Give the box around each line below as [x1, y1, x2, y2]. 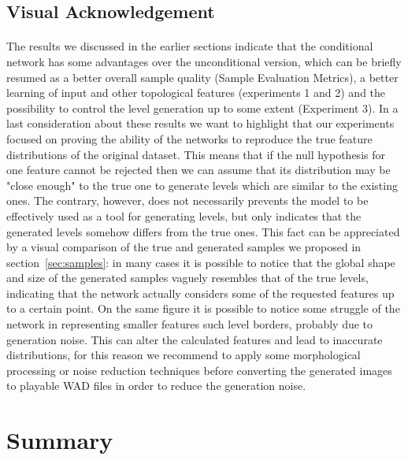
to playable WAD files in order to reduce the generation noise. [6, 377, 306, 394]
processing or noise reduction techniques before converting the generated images [6, 362, 392, 378]
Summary [6, 424, 113, 456]
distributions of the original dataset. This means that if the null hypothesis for [6, 146, 385, 162]
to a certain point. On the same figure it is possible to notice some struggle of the [6, 300, 400, 317]
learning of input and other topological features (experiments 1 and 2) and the [6, 84, 386, 101]
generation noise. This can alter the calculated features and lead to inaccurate [6, 331, 383, 347]
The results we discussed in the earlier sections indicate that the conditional [6, 38, 373, 54]
